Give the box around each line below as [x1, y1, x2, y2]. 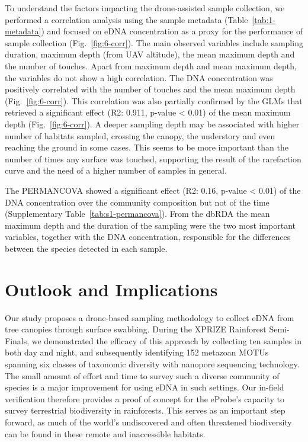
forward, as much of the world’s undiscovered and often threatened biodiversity [5, 415, 292, 428]
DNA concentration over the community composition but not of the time [5, 196, 269, 208]
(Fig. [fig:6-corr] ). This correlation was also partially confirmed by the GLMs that [5, 94, 303, 107]
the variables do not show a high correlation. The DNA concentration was [5, 71, 273, 84]
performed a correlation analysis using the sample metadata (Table [5, 13, 248, 25]
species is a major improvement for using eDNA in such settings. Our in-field [5, 381, 284, 393]
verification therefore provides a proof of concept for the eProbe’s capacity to [5, 392, 284, 405]
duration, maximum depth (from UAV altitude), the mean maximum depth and [5, 48, 295, 60]
